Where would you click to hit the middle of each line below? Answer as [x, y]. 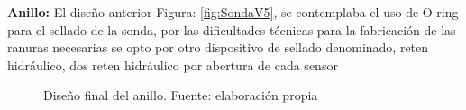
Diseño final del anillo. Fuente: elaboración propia [181, 95]
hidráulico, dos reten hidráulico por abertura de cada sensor [173, 64]
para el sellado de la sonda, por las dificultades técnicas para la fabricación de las [232, 29]
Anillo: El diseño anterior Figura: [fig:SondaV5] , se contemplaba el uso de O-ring [233, 12]
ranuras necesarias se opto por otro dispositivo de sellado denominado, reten [218, 47]
